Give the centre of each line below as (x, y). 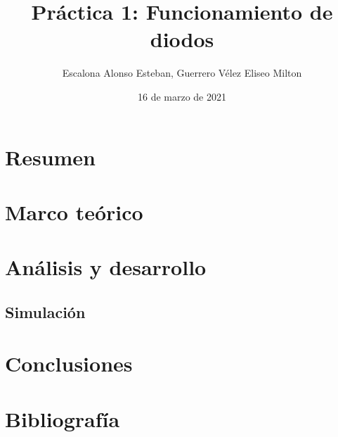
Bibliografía (63, 418)
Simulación (45, 311)
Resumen (50, 157)
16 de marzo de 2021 (182, 96)
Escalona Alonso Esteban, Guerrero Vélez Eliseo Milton (182, 73)
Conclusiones (69, 363)
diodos (182, 39)
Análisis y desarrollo (106, 267)
